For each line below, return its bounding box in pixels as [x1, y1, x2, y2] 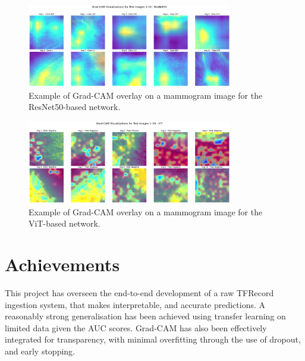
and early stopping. [5, 344, 75, 357]
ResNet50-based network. [29, 101, 121, 113]
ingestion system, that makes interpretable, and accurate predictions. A [5, 298, 266, 310]
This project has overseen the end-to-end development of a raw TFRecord [5, 286, 274, 299]
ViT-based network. [29, 217, 100, 230]
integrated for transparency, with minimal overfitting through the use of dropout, [5, 333, 301, 346]
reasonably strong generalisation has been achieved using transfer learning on [5, 310, 286, 322]
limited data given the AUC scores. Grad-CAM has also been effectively [5, 321, 267, 334]
